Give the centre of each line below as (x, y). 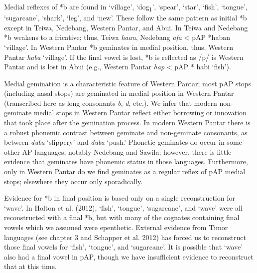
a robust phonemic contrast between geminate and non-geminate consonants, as (126, 132)
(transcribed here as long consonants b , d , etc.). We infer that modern (111, 103)
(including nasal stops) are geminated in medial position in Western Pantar (119, 93)
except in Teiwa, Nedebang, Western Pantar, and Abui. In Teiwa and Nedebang (126, 27)
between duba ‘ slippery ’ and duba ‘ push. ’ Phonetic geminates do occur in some (123, 142)
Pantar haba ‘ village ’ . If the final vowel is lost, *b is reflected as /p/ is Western (124, 57)
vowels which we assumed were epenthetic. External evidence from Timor (116, 227)
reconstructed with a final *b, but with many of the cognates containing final (122, 217)
